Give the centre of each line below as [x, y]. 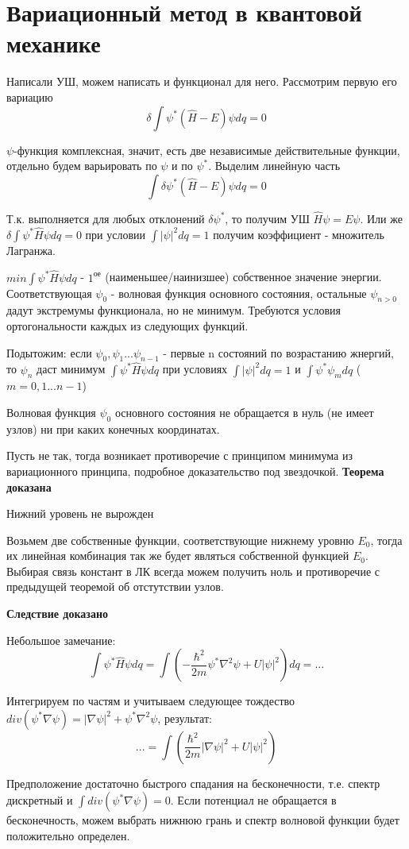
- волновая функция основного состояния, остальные [239, 293]
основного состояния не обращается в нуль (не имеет [244, 412]
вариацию [30, 96]
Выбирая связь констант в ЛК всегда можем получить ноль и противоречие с [193, 571]
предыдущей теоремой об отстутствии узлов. [115, 587]
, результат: [185, 718]
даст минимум [71, 369]
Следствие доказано [57, 614]
